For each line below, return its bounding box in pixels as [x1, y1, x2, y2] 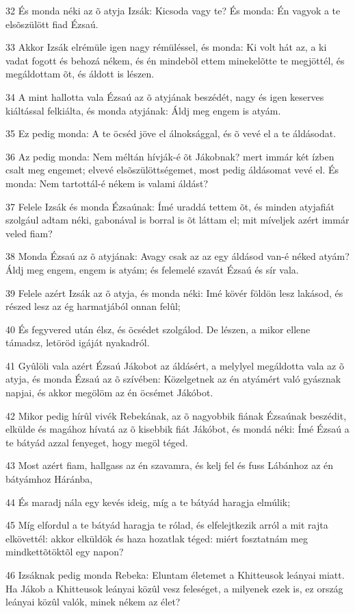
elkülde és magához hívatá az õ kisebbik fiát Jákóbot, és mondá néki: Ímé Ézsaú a [5, 422, 350, 436]
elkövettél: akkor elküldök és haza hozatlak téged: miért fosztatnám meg [5, 531, 308, 545]
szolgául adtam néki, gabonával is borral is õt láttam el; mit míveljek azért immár [5, 213, 350, 227]
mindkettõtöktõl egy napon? [5, 544, 124, 559]
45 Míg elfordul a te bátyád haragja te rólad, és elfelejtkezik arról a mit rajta [5, 518, 328, 532]
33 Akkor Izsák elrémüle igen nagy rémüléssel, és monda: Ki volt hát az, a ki [5, 40, 327, 54]
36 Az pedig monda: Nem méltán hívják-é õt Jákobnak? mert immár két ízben [5, 149, 334, 163]
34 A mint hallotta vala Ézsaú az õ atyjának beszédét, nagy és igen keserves [5, 89, 324, 104]
